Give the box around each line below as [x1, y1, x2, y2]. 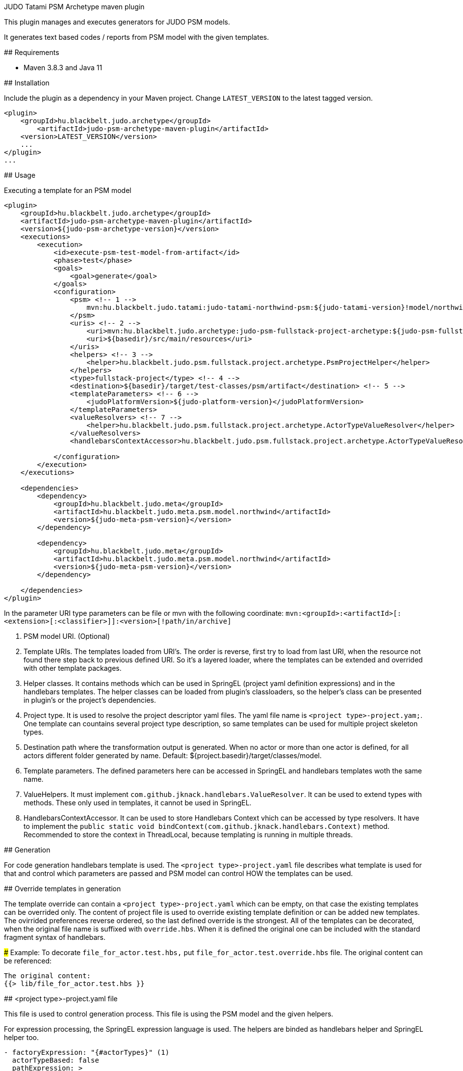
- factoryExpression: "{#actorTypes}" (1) [4, 1048, 170, 1056]
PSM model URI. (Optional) [24, 632, 110, 640]
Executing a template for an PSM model [4, 186, 131, 194]
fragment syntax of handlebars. [4, 933, 106, 941]
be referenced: [4, 957, 52, 965]
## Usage [4, 171, 36, 179]
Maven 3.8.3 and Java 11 [24, 63, 103, 72]
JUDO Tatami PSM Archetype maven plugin [4, 2, 145, 11]
